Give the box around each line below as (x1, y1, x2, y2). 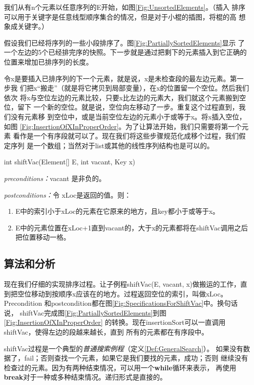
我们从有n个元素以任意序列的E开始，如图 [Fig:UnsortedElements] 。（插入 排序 (4, 2, 246, 12)
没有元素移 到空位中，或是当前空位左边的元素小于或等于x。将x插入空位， (10, 111, 246, 121)
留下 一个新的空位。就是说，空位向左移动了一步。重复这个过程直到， (17, 102, 239, 112)
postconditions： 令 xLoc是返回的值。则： (4, 189, 131, 200)
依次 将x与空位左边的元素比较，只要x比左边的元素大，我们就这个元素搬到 (4, 92, 239, 102)
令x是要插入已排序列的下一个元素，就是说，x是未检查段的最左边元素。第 (4, 73, 237, 83)
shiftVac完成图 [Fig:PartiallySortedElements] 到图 (20, 307, 167, 317)
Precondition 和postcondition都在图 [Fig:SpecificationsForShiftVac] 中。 (4, 298, 217, 308)
